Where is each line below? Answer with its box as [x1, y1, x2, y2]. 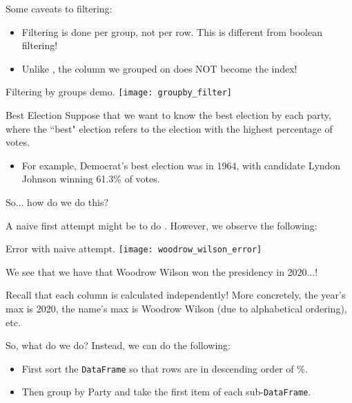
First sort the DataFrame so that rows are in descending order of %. [21, 361, 308, 375]
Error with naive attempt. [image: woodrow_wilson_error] [6, 241, 262, 256]
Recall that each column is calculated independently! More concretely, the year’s [6, 288, 346, 302]
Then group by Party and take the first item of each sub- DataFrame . [21, 384, 311, 399]
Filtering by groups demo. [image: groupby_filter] [6, 84, 232, 99]
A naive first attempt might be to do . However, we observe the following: [6, 218, 317, 232]
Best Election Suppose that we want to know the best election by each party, [6, 108, 331, 122]
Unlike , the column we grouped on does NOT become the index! [21, 61, 297, 75]
